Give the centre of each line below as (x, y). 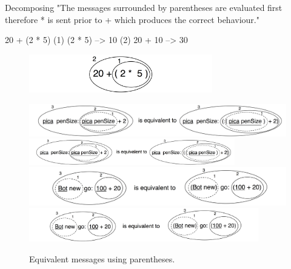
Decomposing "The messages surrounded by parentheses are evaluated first (144, 7)
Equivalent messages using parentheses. (102, 258)
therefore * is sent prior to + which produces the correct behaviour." (132, 19)
